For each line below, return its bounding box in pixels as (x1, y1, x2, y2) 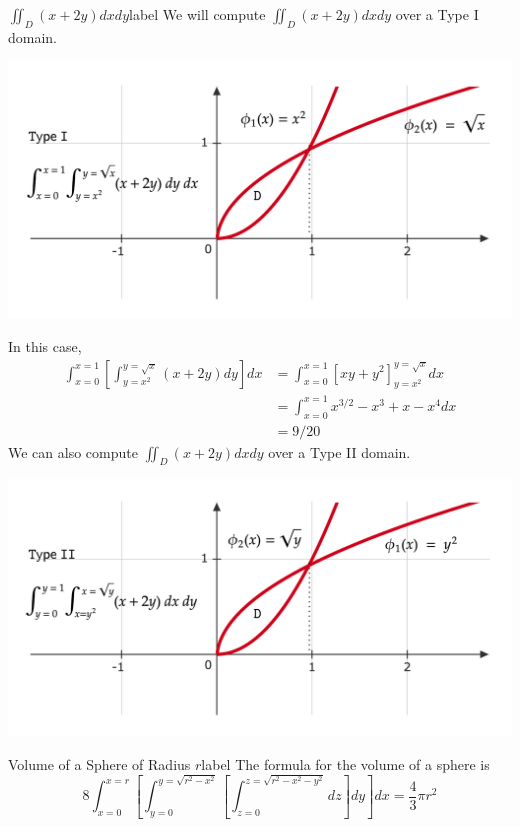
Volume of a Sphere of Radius (8, 754, 191, 774)
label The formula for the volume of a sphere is (201, 754, 490, 774)
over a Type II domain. (268, 441, 411, 462)
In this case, (8, 335, 82, 356)
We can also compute (8, 441, 138, 462)
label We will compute (129, 4, 266, 24)
